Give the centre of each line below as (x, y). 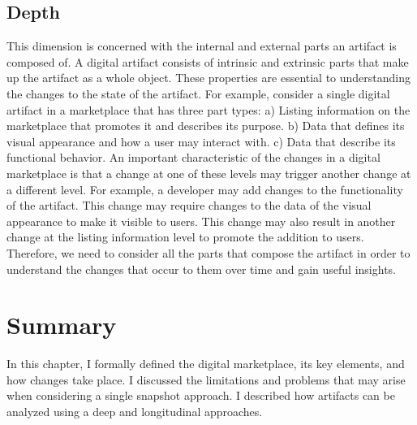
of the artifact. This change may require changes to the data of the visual (189, 205)
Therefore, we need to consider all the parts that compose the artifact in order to (208, 252)
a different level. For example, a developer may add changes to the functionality (205, 189)
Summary (62, 325)
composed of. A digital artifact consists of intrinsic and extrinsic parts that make (208, 61)
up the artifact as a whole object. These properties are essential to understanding (209, 78)
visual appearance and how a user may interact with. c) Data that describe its (201, 141)
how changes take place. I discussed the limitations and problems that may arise (206, 379)
